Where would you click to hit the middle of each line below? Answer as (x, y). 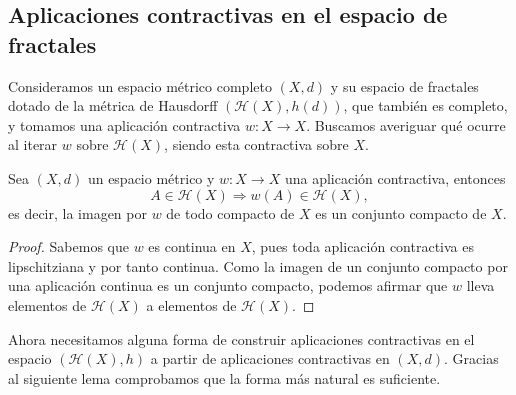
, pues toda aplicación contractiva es (363, 246)
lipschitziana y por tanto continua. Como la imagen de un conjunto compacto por (258, 265)
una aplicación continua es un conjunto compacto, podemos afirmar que (228, 285)
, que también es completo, (425, 105)
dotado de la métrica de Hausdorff (113, 105)
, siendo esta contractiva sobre (256, 144)
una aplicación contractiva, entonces (395, 177)
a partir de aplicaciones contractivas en (270, 358)
